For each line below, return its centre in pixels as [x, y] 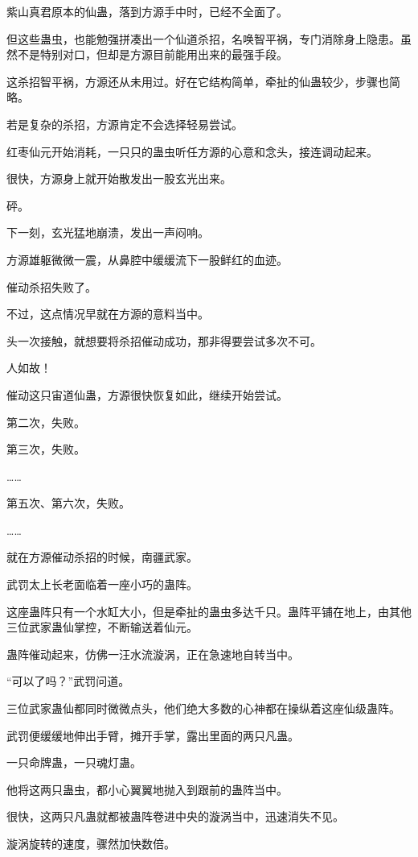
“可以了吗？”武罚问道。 [68, 681]
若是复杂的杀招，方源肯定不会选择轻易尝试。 [125, 124]
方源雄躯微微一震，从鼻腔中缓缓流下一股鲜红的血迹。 [147, 259]
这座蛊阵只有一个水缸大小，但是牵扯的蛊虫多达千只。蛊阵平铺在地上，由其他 [209, 611]
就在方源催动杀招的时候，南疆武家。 [102, 557]
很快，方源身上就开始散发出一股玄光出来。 [119, 178]
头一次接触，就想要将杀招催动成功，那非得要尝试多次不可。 [164, 340]
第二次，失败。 [46, 422]
